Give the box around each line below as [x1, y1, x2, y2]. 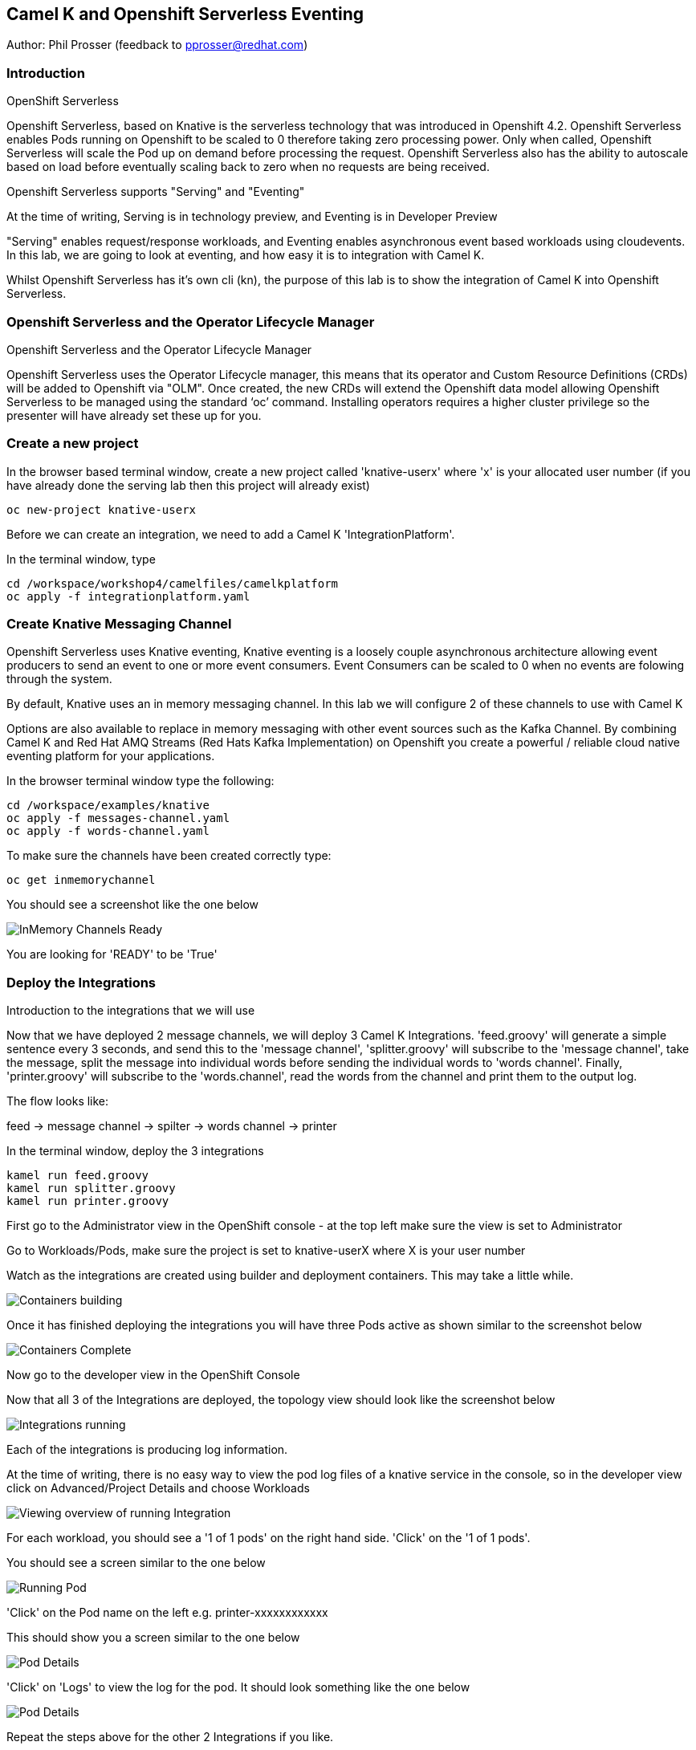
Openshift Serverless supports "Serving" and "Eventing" [6, 185, 305, 199]
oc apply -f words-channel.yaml [6, 824, 210, 838]
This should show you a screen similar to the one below [6, 1630, 300, 1645]
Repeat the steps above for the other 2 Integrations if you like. [6, 1730, 334, 1744]
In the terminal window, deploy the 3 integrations [6, 1144, 264, 1158]
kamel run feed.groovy [6, 1169, 149, 1182]
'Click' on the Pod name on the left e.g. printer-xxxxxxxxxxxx [6, 1606, 328, 1620]
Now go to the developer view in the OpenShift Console [6, 1368, 300, 1382]
